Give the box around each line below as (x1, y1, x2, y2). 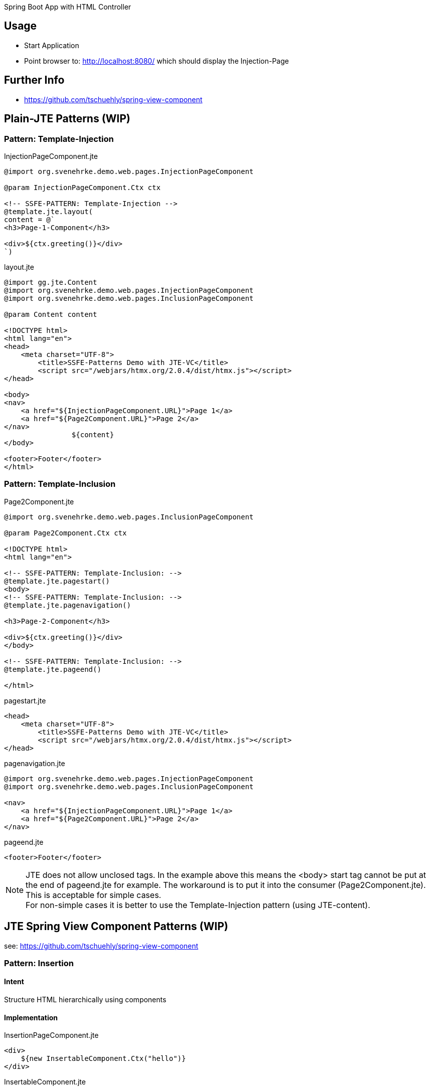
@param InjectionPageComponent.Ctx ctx (4, 183, 161, 192)
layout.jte (4, 262, 34, 271)
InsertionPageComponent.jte (4, 1031, 99, 1040)
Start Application (24, 41, 79, 50)
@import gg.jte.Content (4, 278, 97, 286)
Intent (4, 977, 24, 986)
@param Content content (4, 310, 97, 318)
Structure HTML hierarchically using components (4, 995, 167, 1004)
